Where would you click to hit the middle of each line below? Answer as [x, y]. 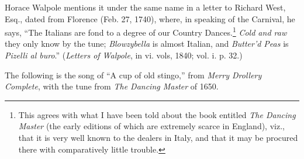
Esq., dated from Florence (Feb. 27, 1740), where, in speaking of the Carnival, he [150, 18]
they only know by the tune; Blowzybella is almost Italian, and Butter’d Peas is [147, 44]
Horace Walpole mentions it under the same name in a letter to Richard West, [145, 7]
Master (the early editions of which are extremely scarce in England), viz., [151, 126]
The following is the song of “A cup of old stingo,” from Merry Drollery [133, 75]
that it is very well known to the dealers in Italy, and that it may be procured [158, 137]
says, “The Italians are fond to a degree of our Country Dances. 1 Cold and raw [146, 31]
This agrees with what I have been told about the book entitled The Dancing [157, 114]
